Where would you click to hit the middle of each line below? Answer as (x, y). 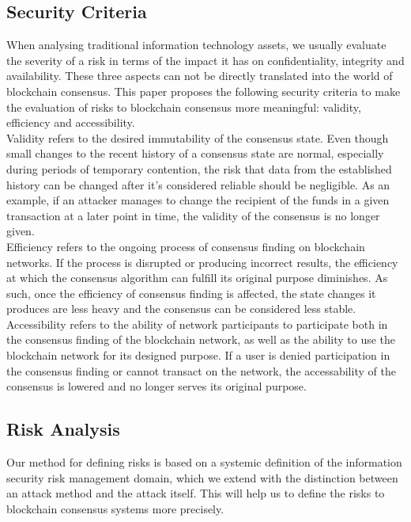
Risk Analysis (63, 429)
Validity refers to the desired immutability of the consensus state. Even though (198, 137)
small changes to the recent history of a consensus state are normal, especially (195, 153)
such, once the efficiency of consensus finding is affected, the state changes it (191, 293)
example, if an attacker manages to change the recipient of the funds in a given (198, 200)
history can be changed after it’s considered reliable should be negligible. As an (198, 184)
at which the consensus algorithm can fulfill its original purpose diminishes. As (197, 278)
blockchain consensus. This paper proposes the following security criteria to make (204, 91)
